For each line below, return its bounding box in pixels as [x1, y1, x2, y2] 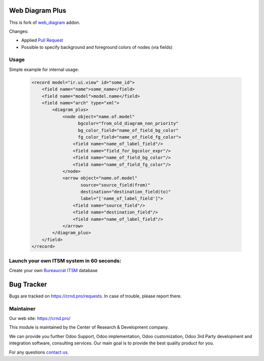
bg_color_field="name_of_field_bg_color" [78, 127, 179, 133]
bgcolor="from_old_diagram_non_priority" [78, 121, 179, 127]
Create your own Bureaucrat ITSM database [9, 267, 98, 273]
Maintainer [9, 305, 36, 312]
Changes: [9, 28, 29, 34]
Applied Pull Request [21, 37, 64, 43]
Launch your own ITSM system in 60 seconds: [9, 257, 122, 264]
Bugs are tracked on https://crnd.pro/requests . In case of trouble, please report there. [9, 293, 182, 299]
